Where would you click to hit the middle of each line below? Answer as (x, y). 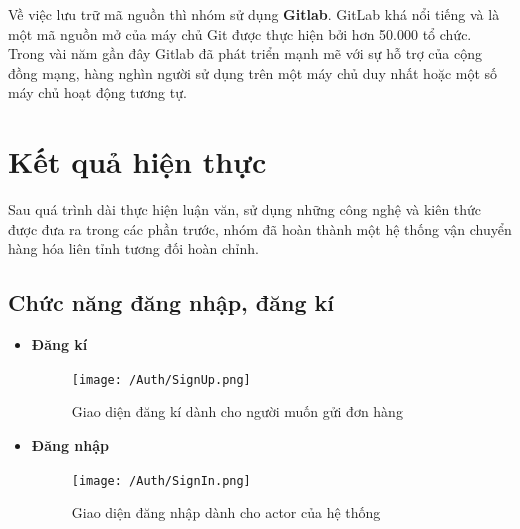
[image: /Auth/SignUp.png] (161, 379)
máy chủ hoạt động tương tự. (97, 92)
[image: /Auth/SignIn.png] (161, 480)
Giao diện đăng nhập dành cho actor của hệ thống (226, 512)
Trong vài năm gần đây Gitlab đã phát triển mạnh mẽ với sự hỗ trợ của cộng (245, 53)
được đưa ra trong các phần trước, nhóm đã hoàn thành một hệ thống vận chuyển (260, 228)
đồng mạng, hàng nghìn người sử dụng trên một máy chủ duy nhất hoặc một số (253, 72)
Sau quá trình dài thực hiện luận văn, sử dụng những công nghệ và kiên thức (245, 209)
